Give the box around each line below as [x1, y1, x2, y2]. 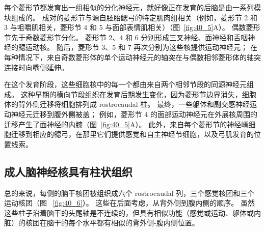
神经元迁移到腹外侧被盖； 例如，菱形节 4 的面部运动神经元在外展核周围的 [11, 108, 257, 119]
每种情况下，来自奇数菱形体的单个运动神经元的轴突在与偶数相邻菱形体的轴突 [4, 51, 261, 62]
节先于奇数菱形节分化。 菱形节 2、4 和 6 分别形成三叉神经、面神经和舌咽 [4, 32, 248, 42]
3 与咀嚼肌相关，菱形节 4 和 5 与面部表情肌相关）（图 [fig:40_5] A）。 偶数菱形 [4, 22, 260, 33]
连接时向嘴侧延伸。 [4, 62, 68, 72]
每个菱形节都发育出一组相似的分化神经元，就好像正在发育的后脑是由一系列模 [4, 2, 261, 12]
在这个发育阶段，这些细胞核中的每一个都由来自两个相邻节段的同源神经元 [4, 79, 247, 90]
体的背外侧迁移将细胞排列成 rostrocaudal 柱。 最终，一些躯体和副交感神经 [4, 99, 250, 109]
